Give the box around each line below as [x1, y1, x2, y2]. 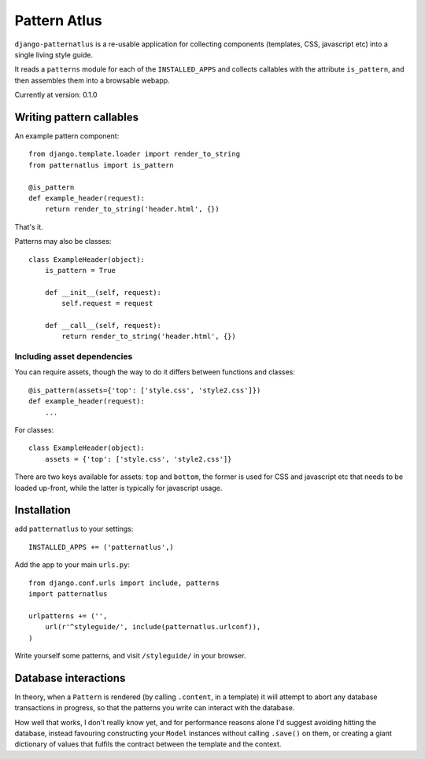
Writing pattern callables [14, 110, 139, 123]
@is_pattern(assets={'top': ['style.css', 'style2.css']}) [28, 385, 261, 395]
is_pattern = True [44, 266, 116, 274]
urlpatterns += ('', [28, 611, 108, 621]
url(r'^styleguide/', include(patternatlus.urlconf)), [44, 622, 261, 632]
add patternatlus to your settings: [14, 524, 134, 534]
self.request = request [61, 299, 153, 308]
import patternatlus [28, 590, 108, 598]
